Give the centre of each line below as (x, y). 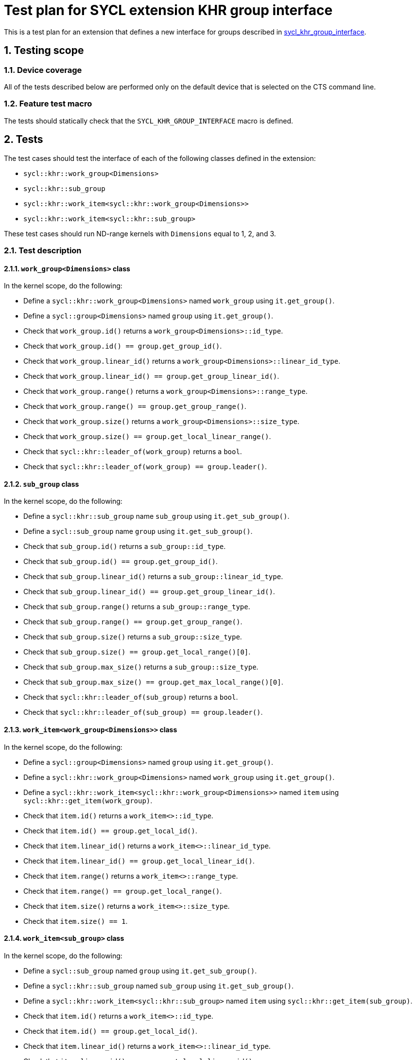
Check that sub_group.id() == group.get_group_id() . (121, 562)
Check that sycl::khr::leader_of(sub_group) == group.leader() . (143, 712)
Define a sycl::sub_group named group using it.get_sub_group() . (140, 971)
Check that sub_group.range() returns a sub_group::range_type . (137, 607)
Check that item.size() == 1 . (76, 921)
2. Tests (24, 140)
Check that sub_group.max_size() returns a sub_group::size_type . (141, 667)
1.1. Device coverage (43, 70)
